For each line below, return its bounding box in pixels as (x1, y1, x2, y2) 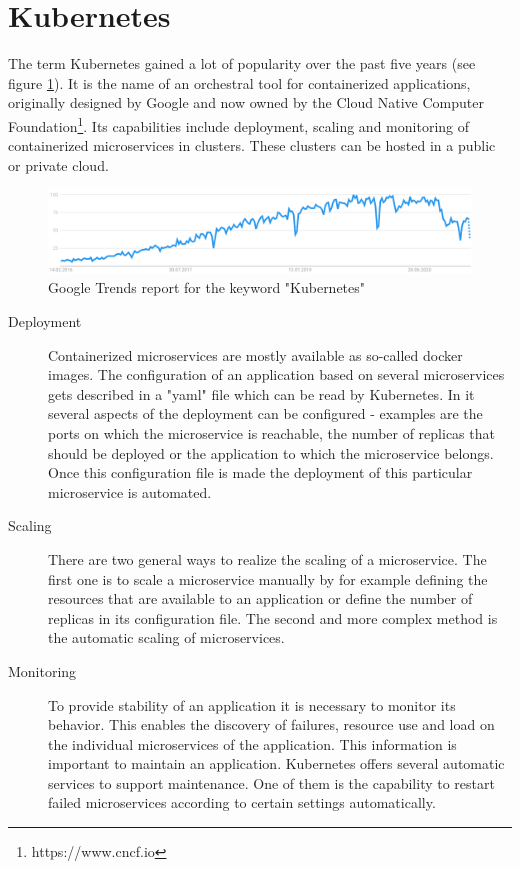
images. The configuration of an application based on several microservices (48, 364, 505, 385)
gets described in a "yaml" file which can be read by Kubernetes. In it (48, 383, 475, 404)
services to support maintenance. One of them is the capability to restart (48, 772, 495, 793)
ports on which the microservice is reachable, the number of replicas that (48, 422, 495, 443)
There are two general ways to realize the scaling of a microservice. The (48, 548, 487, 569)
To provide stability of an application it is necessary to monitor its (48, 694, 456, 715)
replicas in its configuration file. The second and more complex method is (48, 607, 498, 628)
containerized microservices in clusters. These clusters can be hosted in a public (8, 135, 496, 156)
